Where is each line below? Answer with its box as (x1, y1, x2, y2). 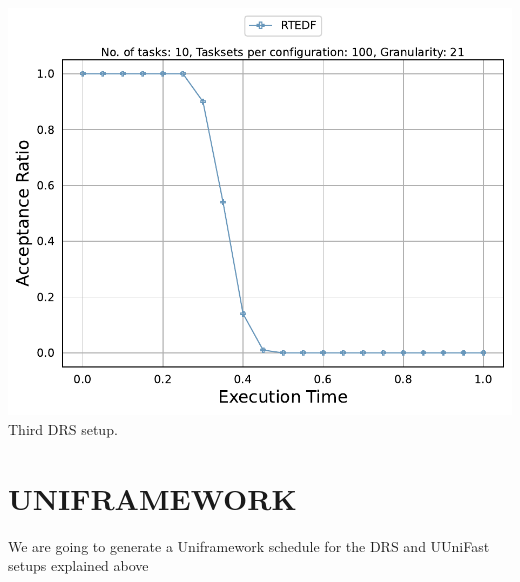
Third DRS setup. (8, 418, 118, 439)
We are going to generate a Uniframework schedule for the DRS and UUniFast (8, 535, 490, 556)
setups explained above (8, 555, 149, 576)
